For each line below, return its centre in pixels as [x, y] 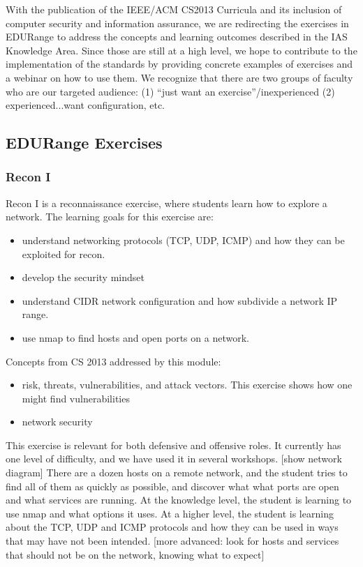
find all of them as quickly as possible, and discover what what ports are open [172, 486]
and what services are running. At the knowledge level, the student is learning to [179, 500]
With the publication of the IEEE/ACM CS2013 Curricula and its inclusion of [174, 9]
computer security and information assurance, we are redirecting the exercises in [177, 23]
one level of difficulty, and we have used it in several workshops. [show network [174, 459]
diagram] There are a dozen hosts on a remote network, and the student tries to [177, 472]
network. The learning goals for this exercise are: [110, 217]
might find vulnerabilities [76, 398]
